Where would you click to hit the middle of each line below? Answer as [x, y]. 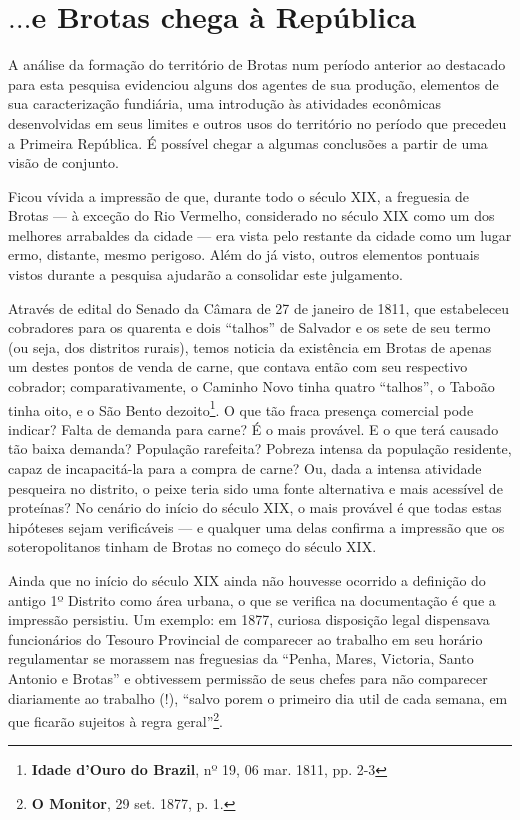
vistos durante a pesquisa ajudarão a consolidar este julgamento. [205, 274]
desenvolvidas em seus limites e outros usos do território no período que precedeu [257, 122]
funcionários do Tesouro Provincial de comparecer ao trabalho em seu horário [245, 638]
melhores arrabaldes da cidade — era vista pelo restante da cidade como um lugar [260, 234]
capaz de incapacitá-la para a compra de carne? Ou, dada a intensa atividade [245, 468]
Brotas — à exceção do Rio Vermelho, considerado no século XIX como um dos [251, 215]
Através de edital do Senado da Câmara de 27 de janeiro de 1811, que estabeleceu [259, 307]
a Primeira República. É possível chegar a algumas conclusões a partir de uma [248, 142]
